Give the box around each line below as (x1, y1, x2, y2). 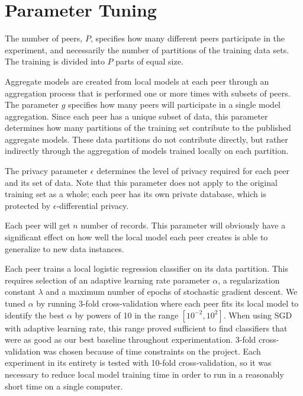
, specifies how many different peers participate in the (90, 32, 285, 44)
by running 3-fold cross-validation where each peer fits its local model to (36, 297, 299, 309)
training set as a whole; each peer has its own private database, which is (5, 188, 266, 200)
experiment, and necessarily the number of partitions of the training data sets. (5, 43, 289, 56)
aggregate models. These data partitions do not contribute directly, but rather (5, 133, 288, 145)
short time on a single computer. (5, 379, 123, 392)
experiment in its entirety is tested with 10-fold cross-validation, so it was (5, 356, 272, 369)
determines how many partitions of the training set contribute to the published (5, 121, 291, 134)
